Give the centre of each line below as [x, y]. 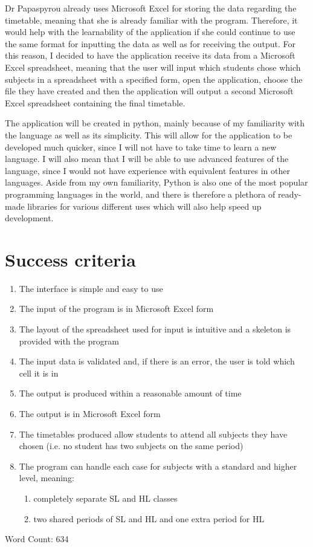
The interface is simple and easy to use [91, 288]
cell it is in [39, 373]
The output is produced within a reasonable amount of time [130, 393]
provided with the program [69, 341]
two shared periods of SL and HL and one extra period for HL [149, 518]
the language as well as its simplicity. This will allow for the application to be [149, 134]
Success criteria [70, 259]
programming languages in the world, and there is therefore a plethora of [140, 194]
